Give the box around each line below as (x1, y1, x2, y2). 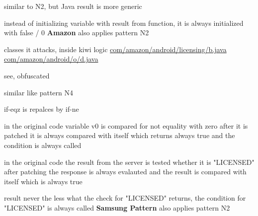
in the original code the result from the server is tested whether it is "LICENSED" (4, 156, 255, 167)
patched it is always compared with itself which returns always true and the (4, 130, 235, 141)
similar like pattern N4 (4, 87, 73, 97)
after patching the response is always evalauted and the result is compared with (4, 166, 247, 177)
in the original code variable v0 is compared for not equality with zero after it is (4, 120, 248, 131)
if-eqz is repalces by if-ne (4, 104, 79, 114)
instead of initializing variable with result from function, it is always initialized (4, 17, 244, 28)
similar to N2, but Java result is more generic (4, 1, 142, 11)
